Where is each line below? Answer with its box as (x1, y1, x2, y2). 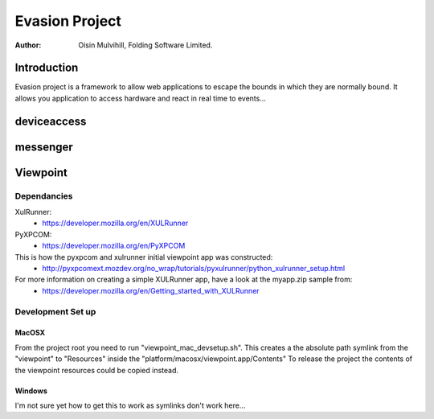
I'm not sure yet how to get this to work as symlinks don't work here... (14, 401, 246, 410)
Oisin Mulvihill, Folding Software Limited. (78, 40, 213, 50)
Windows (14, 386, 47, 396)
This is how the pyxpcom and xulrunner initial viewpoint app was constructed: (14, 252, 273, 261)
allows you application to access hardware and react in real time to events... (14, 93, 267, 103)
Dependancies (14, 190, 73, 201)
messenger (14, 140, 74, 154)
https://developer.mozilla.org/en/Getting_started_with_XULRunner (42, 285, 260, 295)
